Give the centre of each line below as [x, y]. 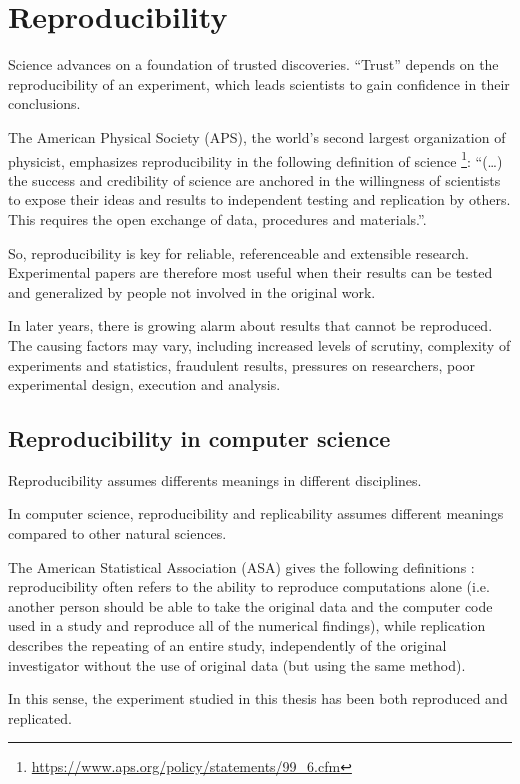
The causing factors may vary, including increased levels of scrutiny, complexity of [259, 344]
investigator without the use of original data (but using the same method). [237, 664]
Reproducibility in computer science [199, 438]
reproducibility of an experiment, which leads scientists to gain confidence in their [259, 83]
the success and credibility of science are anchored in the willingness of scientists [254, 179]
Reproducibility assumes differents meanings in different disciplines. [215, 479]
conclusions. [44, 103]
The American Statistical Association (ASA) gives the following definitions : [241, 566]
